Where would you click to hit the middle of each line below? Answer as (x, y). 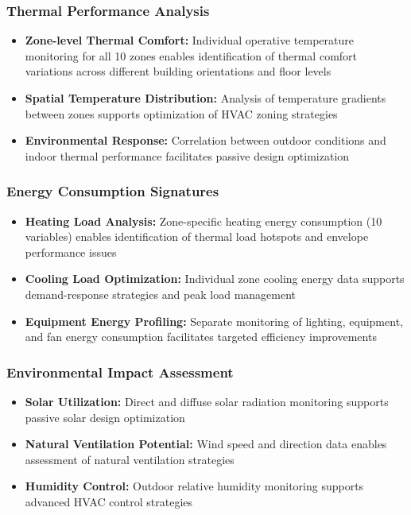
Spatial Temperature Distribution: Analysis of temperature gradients (205, 98)
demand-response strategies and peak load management (161, 294)
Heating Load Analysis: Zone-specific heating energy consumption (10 (204, 221)
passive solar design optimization (105, 417)
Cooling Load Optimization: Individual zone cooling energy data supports (215, 279)
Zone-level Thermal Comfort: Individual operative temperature (189, 40)
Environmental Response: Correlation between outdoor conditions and (205, 140)
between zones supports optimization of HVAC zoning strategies (181, 113)
